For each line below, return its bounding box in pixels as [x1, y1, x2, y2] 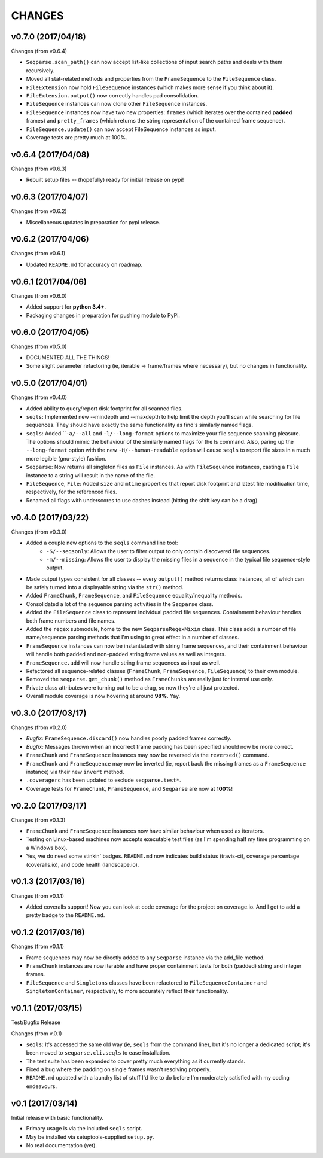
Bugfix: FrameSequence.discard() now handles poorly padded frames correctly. [26, 735, 231, 742]
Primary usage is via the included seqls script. [26, 1125, 143, 1132]
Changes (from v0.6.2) [11, 208, 67, 215]
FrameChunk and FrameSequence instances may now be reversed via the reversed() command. [26, 751, 269, 759]
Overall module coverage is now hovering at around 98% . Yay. [26, 693, 181, 700]
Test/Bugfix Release [11, 1019, 61, 1026]
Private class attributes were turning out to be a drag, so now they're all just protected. [26, 684, 239, 691]
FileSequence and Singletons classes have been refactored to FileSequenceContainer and [26, 979, 267, 986]
